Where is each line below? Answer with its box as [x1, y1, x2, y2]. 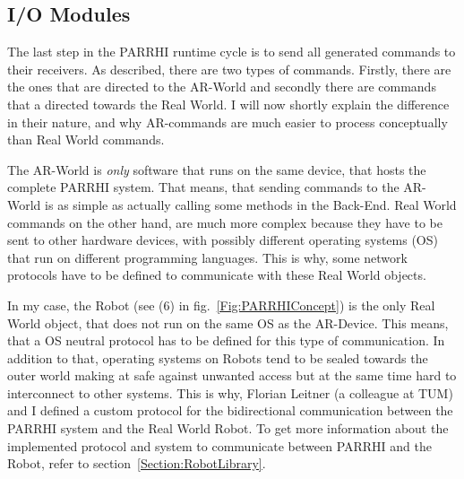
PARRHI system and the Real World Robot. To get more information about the [7, 419, 449, 438]
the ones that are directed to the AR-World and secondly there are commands [7, 77, 436, 96]
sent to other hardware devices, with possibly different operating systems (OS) [7, 231, 438, 249]
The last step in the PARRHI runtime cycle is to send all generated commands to [7, 42, 456, 61]
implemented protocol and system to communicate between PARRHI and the [7, 436, 433, 455]
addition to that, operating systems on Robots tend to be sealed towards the [7, 348, 428, 367]
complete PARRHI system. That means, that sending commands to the [7, 178, 400, 196]
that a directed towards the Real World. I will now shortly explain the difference [7, 94, 450, 113]
